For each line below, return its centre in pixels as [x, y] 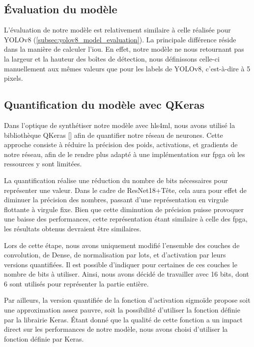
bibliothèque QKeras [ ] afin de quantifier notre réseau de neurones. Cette [113, 135]
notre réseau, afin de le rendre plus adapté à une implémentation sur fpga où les [125, 154]
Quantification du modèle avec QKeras [104, 105]
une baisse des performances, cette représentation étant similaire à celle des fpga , [126, 219]
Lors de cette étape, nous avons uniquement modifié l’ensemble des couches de [122, 245]
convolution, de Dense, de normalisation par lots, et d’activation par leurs [115, 255]
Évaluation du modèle [61, 9]
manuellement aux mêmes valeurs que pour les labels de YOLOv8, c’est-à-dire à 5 [127, 68]
